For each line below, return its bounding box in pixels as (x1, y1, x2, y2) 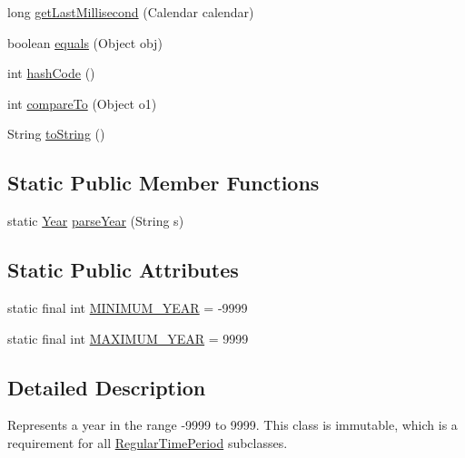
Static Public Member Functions (7, 169, 320, 197)
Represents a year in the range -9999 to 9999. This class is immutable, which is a (7, 415, 458, 434)
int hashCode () (7, 63, 95, 83)
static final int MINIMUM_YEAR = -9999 (7, 297, 248, 317)
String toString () (7, 124, 105, 143)
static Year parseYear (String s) (7, 211, 184, 230)
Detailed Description (7, 373, 206, 401)
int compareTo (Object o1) (7, 93, 157, 112)
